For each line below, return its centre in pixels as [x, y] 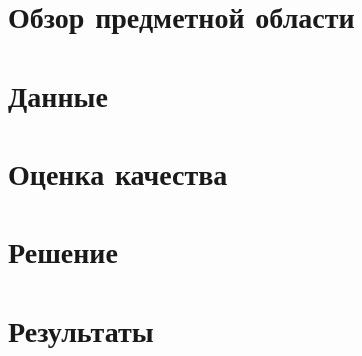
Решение [63, 251]
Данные [58, 94]
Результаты [81, 329]
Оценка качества [118, 172]
